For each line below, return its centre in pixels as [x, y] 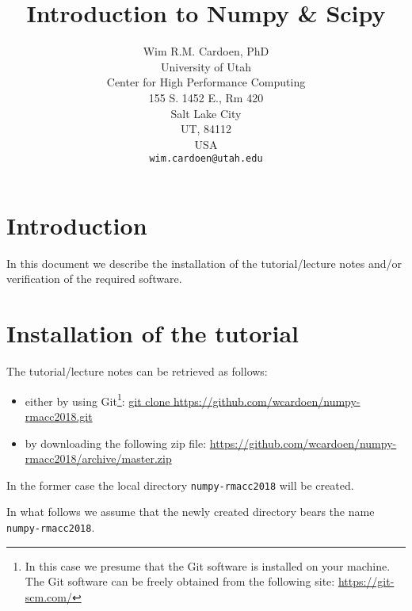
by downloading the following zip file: [116, 443]
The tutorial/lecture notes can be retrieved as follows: [137, 371]
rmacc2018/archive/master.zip [98, 458]
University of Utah [206, 66]
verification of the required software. [94, 279]
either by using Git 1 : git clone [97, 399]
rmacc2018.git [59, 416]
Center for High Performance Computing [206, 82]
